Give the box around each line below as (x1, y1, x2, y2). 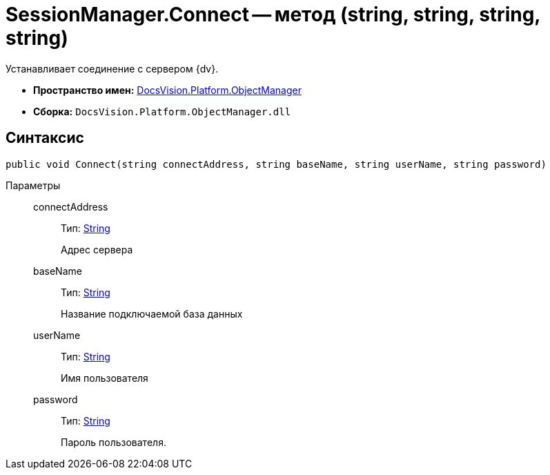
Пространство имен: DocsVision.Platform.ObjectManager (33, 84, 302, 96)
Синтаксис (6, 129, 84, 147)
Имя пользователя (61, 371, 148, 384)
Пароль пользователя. (61, 436, 166, 448)
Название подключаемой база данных (61, 307, 243, 320)
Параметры (6, 179, 61, 191)
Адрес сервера (61, 243, 133, 255)
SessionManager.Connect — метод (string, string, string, (6, 3, 540, 26)
